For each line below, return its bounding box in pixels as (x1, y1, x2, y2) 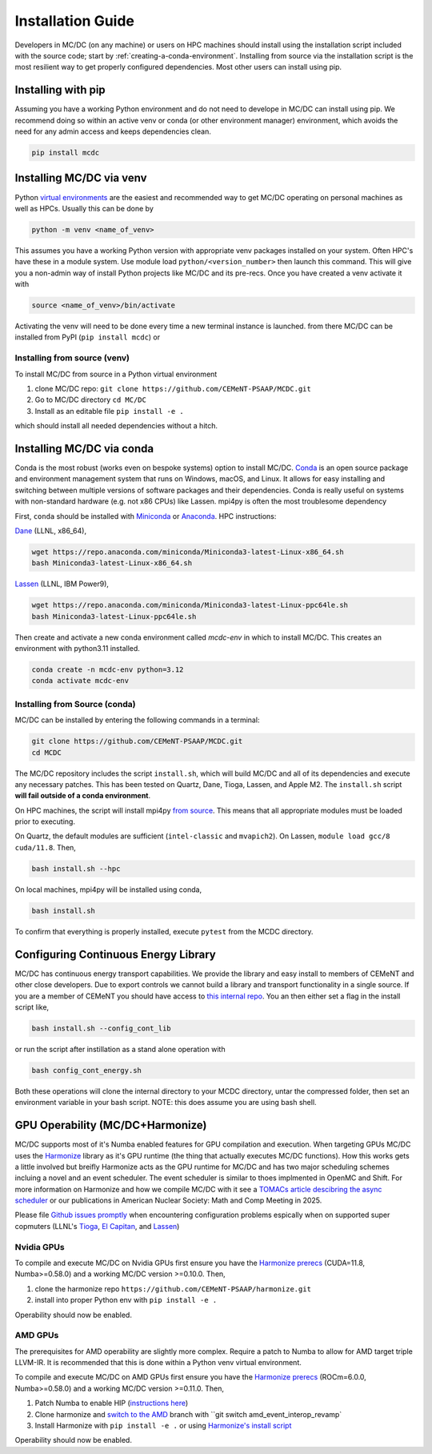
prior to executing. (14, 817, 76, 826)
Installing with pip (14, 83, 106, 97)
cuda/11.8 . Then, (14, 842, 76, 852)
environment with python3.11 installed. (14, 644, 140, 653)
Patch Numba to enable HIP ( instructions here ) (34, 1398, 189, 1408)
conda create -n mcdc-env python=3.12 (31, 665, 184, 674)
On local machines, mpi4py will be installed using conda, (14, 885, 202, 894)
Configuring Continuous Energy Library (14, 947, 216, 961)
